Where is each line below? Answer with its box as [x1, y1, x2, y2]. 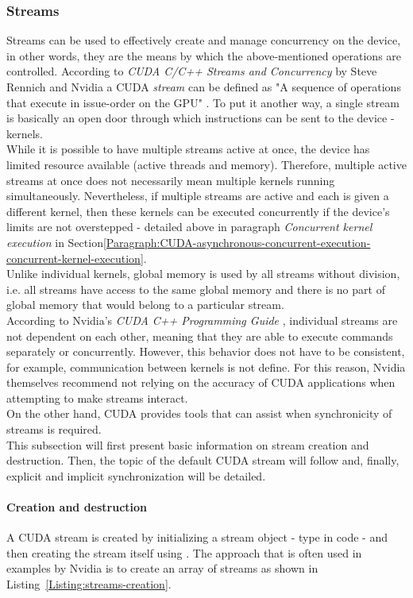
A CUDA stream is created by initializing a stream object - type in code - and [6, 529, 388, 546]
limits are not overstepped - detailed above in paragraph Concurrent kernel [6, 218, 372, 235]
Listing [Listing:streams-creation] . [6, 576, 172, 592]
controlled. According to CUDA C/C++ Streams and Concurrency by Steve [6, 63, 377, 79]
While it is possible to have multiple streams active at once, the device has [6, 141, 370, 157]
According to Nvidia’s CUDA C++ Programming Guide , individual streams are [6, 311, 398, 328]
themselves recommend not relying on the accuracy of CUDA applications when [6, 374, 396, 391]
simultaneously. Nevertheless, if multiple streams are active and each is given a [6, 187, 389, 204]
